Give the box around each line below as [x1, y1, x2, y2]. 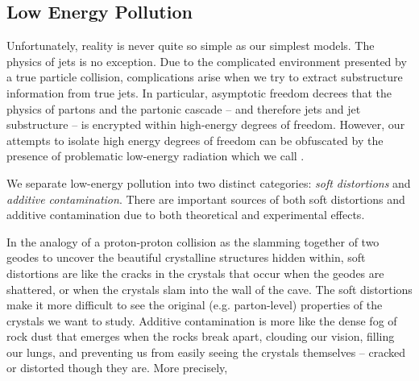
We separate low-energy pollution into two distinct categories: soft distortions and [6, 174, 411, 191]
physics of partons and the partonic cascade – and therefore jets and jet [6, 100, 361, 117]
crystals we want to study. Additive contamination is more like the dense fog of [6, 312, 397, 329]
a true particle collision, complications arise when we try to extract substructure [6, 68, 403, 85]
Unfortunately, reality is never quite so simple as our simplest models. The [6, 37, 375, 54]
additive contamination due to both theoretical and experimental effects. [6, 206, 365, 223]
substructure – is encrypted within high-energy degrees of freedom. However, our [6, 116, 405, 133]
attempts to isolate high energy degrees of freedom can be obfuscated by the [6, 131, 384, 148]
